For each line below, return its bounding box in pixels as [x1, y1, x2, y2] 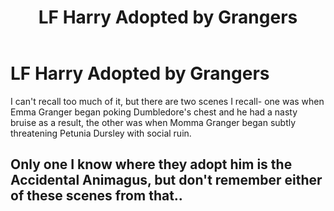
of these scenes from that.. [10, 187, 183, 205]
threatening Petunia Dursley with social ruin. [10, 127, 192, 139]
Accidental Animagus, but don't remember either [10, 172, 323, 189]
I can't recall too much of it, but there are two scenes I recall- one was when [10, 95, 325, 107]
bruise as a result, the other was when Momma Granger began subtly [10, 116, 297, 128]
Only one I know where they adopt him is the [10, 156, 293, 173]
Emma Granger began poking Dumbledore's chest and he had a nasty [10, 106, 298, 118]
